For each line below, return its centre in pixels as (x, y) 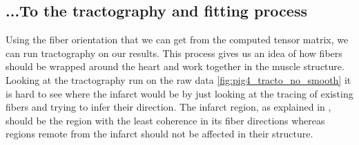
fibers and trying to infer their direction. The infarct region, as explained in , (168, 107)
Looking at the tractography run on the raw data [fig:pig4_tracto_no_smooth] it (178, 79)
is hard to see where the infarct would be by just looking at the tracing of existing (179, 93)
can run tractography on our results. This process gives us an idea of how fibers (174, 53)
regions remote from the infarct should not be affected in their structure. (159, 134)
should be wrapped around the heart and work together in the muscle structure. (175, 66)
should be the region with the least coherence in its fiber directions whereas (165, 120)
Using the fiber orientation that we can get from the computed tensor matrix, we (177, 40)
